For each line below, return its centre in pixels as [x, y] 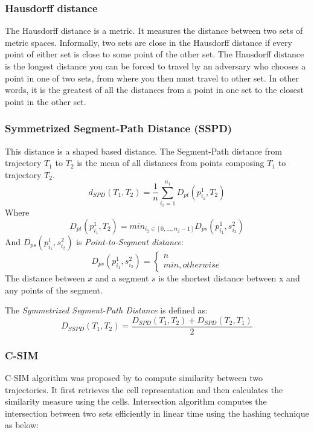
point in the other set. [46, 101]
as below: [22, 425]
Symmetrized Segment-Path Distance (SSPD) [119, 128]
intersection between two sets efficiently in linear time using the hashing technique [157, 413]
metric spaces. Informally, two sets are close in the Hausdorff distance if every [149, 42]
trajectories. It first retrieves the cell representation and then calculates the [144, 389]
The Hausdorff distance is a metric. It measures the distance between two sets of [154, 30]
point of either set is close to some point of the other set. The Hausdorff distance [155, 54]
